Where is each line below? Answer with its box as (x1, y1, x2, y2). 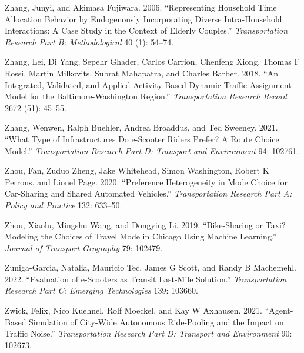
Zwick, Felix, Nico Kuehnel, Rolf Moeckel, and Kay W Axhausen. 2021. (5, 304, 262, 317)
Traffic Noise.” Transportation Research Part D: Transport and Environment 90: (5, 327, 292, 339)
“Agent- (265, 304, 293, 317)
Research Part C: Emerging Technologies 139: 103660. (5, 284, 198, 297)
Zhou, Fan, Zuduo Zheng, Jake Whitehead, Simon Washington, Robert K (5, 164, 269, 176)
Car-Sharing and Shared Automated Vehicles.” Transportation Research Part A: (5, 187, 292, 199)
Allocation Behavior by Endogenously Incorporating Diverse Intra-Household (5, 12, 282, 25)
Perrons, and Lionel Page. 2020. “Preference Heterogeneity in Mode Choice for (5, 175, 288, 188)
